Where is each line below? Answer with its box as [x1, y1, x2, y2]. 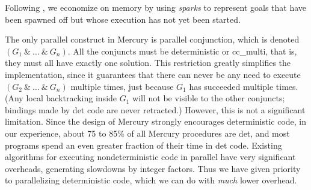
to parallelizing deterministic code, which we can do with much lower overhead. [5, 174, 297, 186]
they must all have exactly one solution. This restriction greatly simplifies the [5, 56, 291, 69]
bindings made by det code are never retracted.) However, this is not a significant [5, 103, 306, 116]
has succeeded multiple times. [189, 80, 298, 92]
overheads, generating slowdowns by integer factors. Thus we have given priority [5, 162, 301, 174]
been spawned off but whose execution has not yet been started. [5, 13, 241, 25]
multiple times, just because [70, 80, 174, 92]
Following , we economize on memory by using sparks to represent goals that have [5, 1, 307, 13]
